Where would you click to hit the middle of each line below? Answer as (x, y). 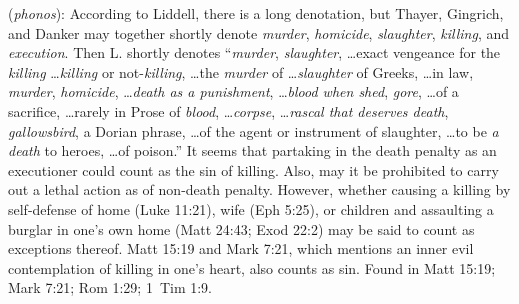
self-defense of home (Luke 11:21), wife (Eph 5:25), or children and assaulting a (251, 208)
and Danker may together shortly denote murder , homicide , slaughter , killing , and (258, 32)
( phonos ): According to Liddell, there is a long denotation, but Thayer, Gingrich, (256, 13)
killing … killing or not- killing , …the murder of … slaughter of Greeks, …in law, (241, 71)
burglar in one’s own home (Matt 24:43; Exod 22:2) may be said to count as (241, 228)
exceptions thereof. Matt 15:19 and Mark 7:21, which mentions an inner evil (241, 248)
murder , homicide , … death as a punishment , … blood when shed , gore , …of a (233, 91)
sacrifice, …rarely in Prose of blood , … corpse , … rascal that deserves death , (228, 110)
